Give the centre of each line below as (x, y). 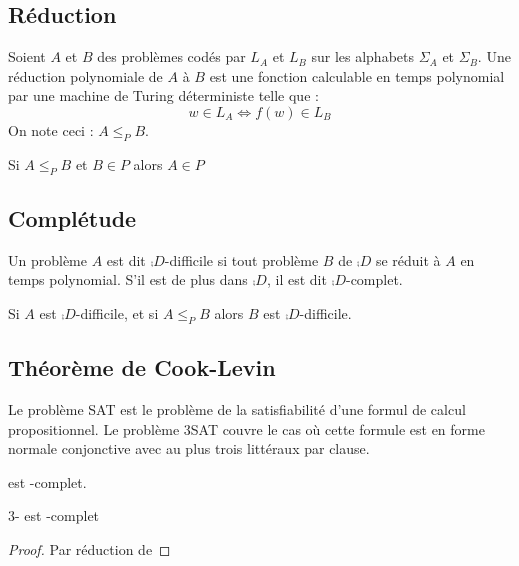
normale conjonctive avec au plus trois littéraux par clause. (189, 448)
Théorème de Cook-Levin (142, 367)
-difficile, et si (117, 312)
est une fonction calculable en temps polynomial (357, 75)
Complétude (72, 217)
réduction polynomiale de (85, 75)
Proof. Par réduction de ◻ (89, 548)
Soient (27, 56)
